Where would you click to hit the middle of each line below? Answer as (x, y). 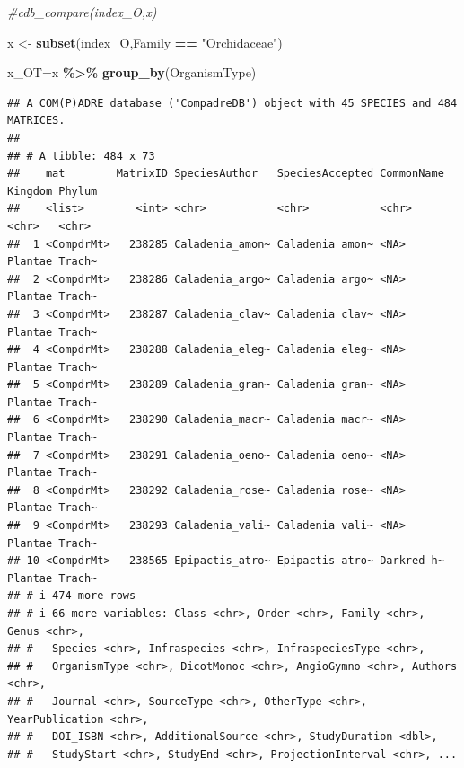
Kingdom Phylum (53, 191)
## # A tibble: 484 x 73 (81, 156)
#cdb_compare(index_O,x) (82, 12)
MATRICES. (36, 121)
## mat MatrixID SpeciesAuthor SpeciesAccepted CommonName (226, 174)
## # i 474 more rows (72, 596)
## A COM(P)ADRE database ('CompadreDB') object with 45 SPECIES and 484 (232, 103)
